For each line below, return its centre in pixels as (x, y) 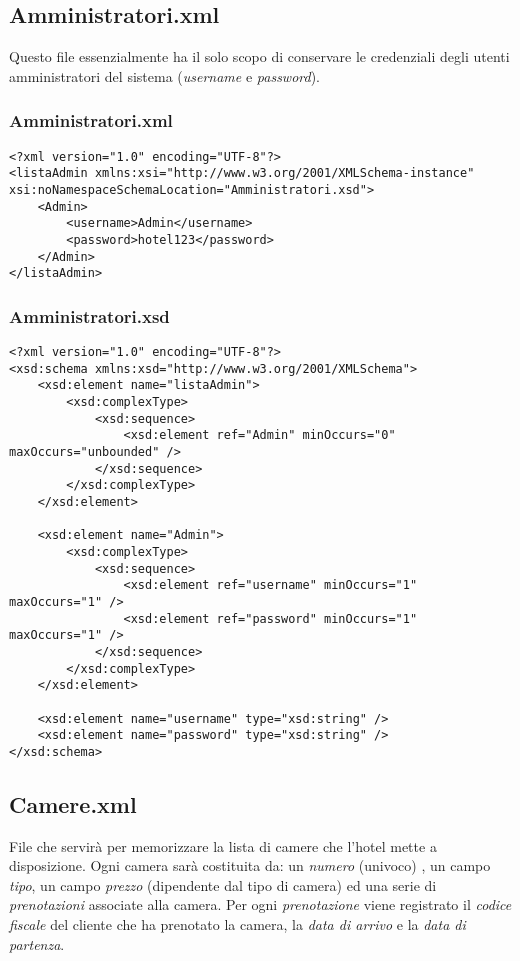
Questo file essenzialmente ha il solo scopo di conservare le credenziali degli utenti (259, 56)
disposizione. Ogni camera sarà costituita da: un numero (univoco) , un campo (250, 865)
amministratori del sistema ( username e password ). (165, 75)
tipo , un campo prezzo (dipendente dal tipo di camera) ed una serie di (223, 884)
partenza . (37, 943)
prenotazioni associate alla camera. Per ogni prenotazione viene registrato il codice (260, 904)
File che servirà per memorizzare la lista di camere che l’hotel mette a (223, 845)
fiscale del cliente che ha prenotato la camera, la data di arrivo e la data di (237, 924)
